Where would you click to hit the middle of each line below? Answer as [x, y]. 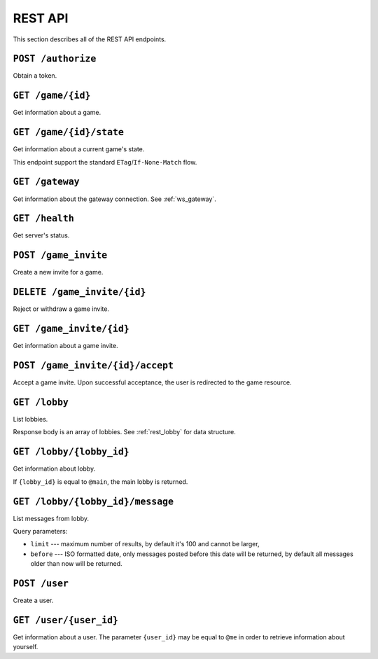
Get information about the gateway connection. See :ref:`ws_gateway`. [114, 199]
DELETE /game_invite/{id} [79, 292]
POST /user [41, 583]
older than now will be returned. [76, 564]
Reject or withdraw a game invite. [61, 309]
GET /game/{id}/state [68, 132]
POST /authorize [55, 59]
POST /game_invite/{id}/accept [93, 366]
